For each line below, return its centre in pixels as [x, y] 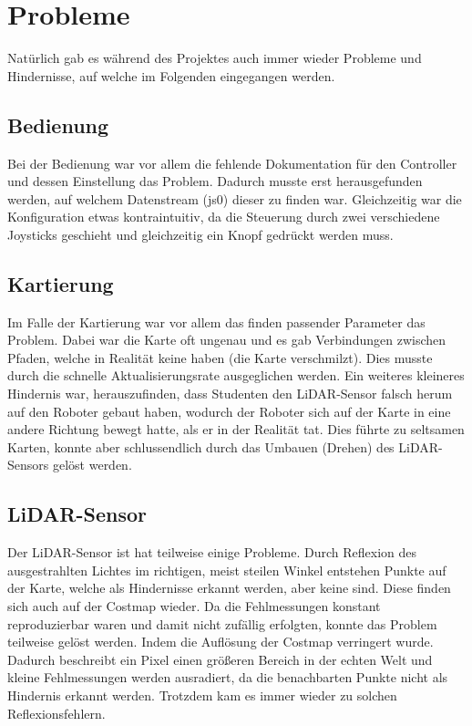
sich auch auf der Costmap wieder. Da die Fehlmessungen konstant [194, 606]
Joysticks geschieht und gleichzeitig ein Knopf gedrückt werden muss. [200, 234]
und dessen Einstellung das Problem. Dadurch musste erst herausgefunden [215, 181]
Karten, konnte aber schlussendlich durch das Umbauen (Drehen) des [201, 446]
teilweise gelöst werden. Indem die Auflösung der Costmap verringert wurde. [221, 642]
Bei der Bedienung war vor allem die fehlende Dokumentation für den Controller [232, 163]
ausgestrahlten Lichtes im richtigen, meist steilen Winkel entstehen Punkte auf [227, 570]
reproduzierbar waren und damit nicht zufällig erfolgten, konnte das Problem [222, 623]
